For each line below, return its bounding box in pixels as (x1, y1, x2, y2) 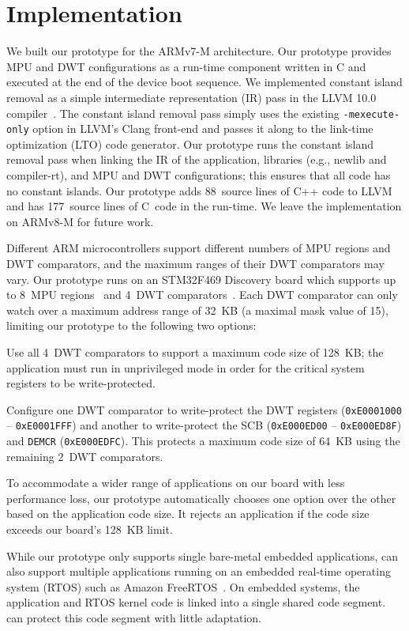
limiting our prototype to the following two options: (6, 317, 257, 334)
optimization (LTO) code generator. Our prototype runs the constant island (6, 135, 373, 152)
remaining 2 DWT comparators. (6, 448, 163, 464)
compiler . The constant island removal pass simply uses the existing (6, 104, 340, 121)
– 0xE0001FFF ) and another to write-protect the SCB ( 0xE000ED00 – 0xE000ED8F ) (6, 417, 402, 433)
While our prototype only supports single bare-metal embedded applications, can (6, 547, 398, 564)
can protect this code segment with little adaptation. (6, 610, 261, 626)
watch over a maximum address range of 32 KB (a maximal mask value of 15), (6, 301, 388, 318)
